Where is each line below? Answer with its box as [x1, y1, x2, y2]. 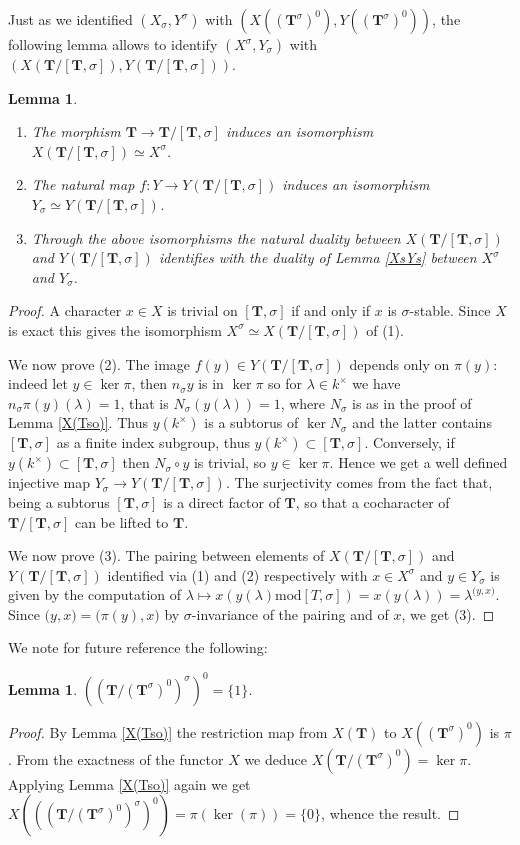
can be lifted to [74, 511, 169, 532]
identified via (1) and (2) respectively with [107, 564, 368, 585]
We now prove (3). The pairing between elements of [8, 545, 325, 566]
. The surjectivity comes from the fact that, [225, 472, 493, 493]
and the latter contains [352, 412, 492, 433]
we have [352, 373, 401, 394]
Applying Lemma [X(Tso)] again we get [8, 773, 251, 794]
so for [268, 373, 303, 394]
